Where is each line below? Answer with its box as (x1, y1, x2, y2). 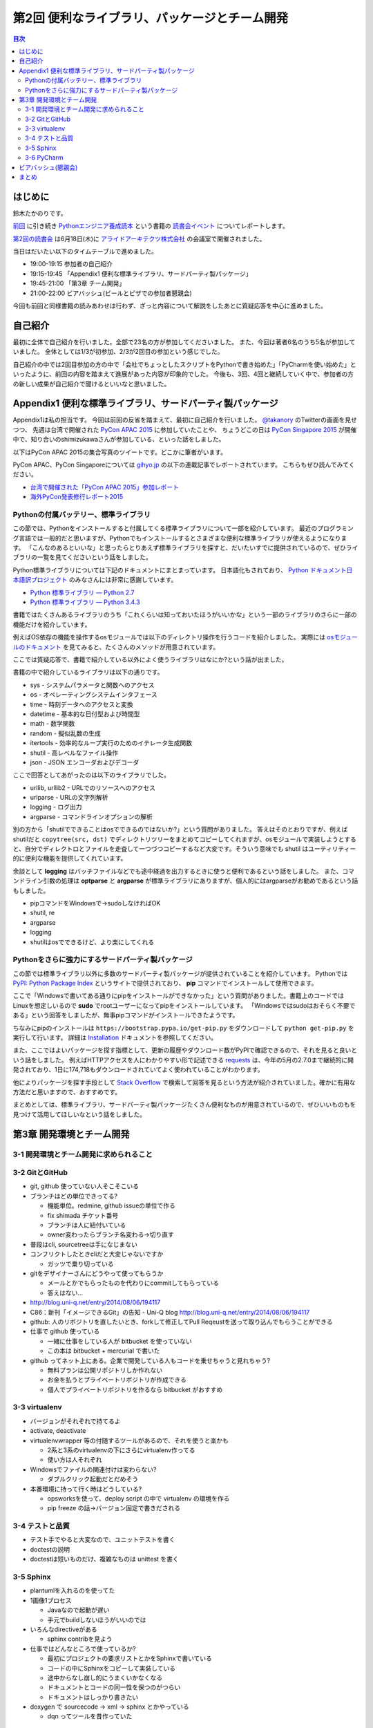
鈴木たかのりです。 (12, 209, 67, 217)
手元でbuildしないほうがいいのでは (47, 1615, 146, 1624)
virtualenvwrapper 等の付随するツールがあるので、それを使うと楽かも (30, 1436, 229, 1445)
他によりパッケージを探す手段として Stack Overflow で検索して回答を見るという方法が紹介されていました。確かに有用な (12, 1078, 356, 1087)
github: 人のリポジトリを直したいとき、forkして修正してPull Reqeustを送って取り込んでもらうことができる (30, 1317, 333, 1326)
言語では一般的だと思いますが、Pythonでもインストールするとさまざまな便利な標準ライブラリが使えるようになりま (18, 534, 347, 542)
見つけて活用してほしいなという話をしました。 (12, 1110, 146, 1118)
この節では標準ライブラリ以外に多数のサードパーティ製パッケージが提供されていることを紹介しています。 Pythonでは (12, 969, 348, 977)
